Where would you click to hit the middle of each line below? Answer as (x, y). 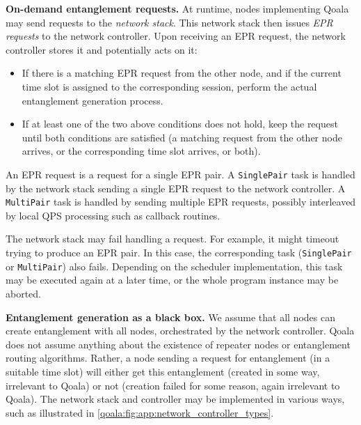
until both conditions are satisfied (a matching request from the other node (182, 137)
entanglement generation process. (93, 100)
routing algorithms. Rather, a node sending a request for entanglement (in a (168, 358)
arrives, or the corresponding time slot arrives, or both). (141, 151)
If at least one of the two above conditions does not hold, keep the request (180, 124)
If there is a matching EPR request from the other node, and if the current (182, 73)
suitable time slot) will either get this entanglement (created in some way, (163, 371)
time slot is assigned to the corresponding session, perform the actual (169, 86)
